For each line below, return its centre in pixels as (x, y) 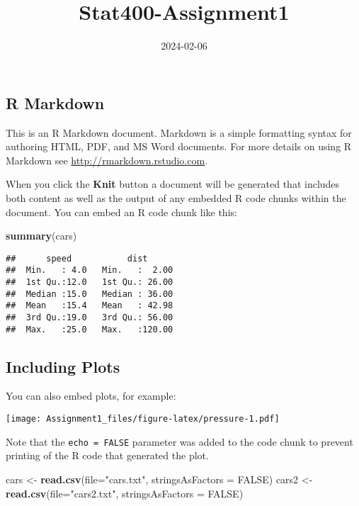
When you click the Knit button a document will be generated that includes (173, 184)
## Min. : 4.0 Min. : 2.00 (90, 270)
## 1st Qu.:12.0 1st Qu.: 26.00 (90, 282)
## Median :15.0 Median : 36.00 (90, 294)
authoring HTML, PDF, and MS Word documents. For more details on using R (179, 146)
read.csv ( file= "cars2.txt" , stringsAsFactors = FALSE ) (125, 493)
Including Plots (63, 366)
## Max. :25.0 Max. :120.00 (90, 329)
